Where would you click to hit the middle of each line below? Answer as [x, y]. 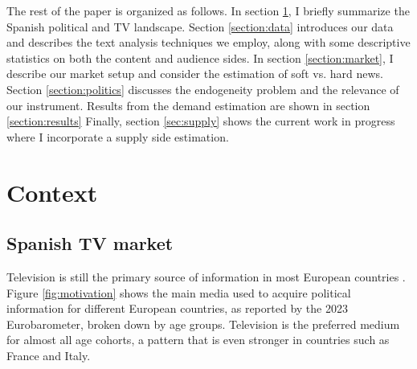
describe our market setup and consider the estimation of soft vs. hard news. [195, 74]
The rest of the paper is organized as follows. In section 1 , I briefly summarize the [208, 10]
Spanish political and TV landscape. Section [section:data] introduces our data [200, 26]
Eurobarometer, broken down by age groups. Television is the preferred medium [203, 324]
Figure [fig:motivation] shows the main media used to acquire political [179, 292]
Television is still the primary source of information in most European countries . [206, 276]
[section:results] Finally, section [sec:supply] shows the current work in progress [201, 121]
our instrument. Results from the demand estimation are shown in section [188, 105]
